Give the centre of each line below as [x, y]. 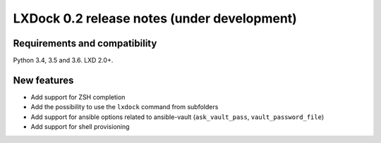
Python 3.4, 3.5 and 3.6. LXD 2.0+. [63, 61]
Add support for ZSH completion [78, 97]
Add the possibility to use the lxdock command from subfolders [125, 107]
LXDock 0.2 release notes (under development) [155, 18]
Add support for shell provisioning [80, 127]
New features [43, 80]
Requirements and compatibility [85, 43]
